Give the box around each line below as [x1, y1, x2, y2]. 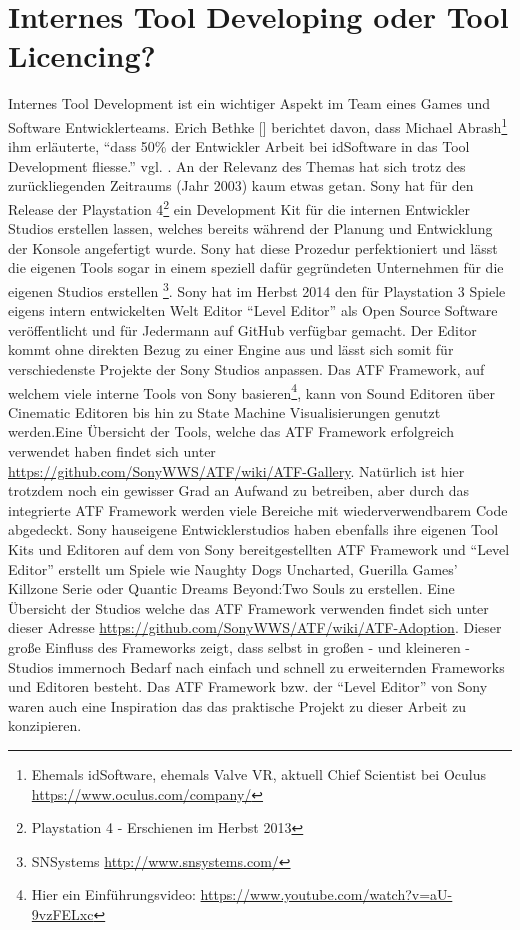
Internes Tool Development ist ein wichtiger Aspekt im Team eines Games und [8, 93, 491, 114]
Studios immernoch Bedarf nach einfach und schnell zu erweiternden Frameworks [8, 656, 505, 677]
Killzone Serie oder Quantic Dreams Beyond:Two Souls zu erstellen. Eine [8, 578, 455, 599]
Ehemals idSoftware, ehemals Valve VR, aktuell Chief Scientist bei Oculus [31, 763, 486, 784]
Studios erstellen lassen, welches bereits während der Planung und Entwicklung [8, 218, 493, 239]
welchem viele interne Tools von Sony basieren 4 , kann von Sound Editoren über [8, 379, 496, 403]
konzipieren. [8, 715, 82, 736]
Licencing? [8, 35, 156, 76]
